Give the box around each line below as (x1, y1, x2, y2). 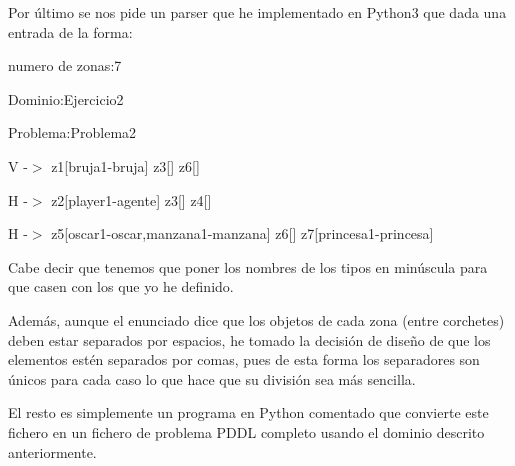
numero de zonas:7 (8, 55, 122, 76)
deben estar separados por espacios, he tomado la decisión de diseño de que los (8, 329, 491, 350)
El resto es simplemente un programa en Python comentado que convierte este (8, 402, 489, 423)
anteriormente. (8, 441, 97, 462)
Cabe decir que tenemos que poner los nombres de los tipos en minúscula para (8, 256, 488, 277)
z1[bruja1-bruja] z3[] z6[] (51, 155, 200, 176)
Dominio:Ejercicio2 (8, 88, 124, 109)
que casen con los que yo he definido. (8, 276, 234, 297)
